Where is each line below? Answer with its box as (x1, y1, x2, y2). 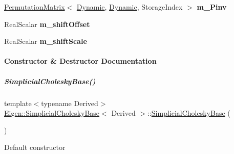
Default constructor (4, 142, 66, 152)
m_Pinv (197, 2, 227, 12)
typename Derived (41, 97, 98, 108)
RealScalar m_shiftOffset (4, 18, 90, 29)
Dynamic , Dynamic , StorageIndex (76, 2, 183, 12)
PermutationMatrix (4, 2, 65, 12)
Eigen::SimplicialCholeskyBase (4, 108, 100, 118)
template (4, 97, 32, 108)
